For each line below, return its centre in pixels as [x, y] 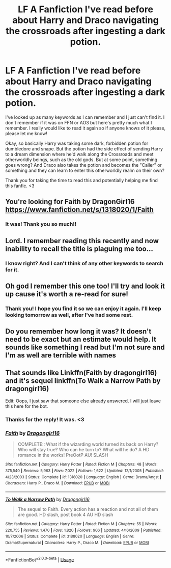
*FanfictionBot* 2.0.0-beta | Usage [40, 559]
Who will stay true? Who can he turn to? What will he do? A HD [83, 450]
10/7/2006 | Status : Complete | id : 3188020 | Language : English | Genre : [70, 536]
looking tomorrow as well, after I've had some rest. [69, 315]
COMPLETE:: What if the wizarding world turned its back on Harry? [88, 444]
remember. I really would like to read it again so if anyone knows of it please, [85, 128]
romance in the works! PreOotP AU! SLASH [63, 455]
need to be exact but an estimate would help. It [81, 339]
